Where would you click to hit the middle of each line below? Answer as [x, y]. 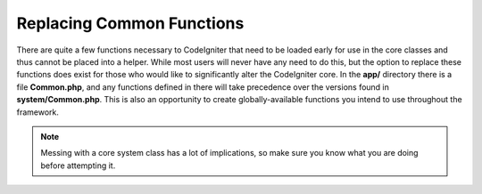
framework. [38, 112]
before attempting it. [78, 166]
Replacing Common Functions [130, 23]
